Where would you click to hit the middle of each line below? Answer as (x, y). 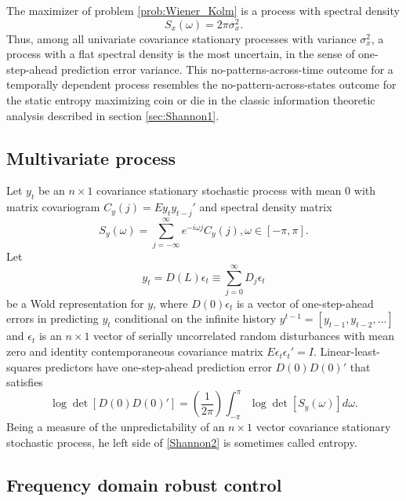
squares (24, 366)
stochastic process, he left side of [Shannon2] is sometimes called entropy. (182, 442)
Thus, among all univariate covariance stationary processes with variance (181, 38)
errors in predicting (53, 318)
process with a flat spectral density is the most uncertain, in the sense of (181, 54)
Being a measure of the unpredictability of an (116, 427)
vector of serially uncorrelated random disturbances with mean (244, 336)
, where (170, 303)
